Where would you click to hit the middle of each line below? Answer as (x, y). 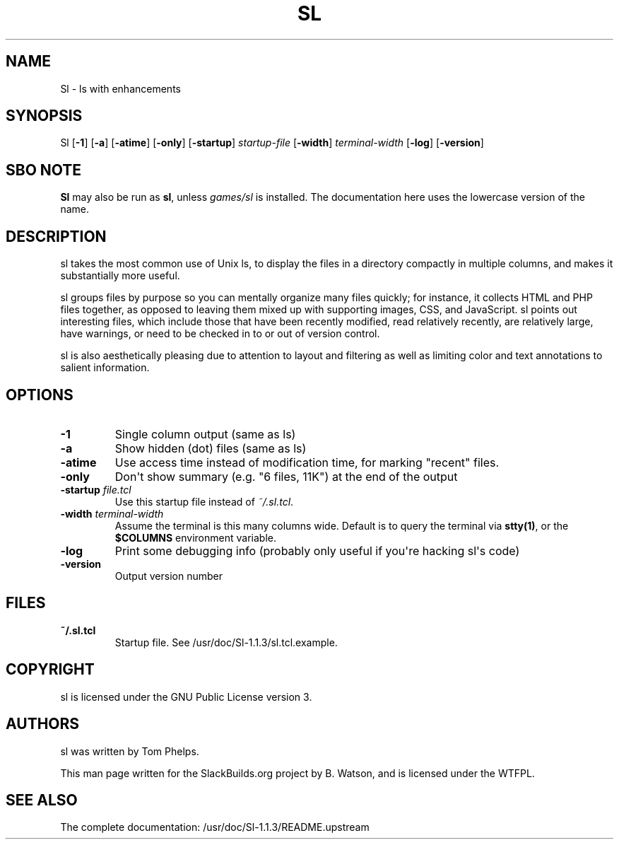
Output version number (169, 576)
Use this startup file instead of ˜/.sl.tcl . (204, 501)
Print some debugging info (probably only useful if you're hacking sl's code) (317, 550)
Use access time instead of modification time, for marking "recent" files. (307, 462)
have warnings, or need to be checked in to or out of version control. (220, 334)
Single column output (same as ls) (205, 434)
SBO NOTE (44, 170)
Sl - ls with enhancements (120, 88)
